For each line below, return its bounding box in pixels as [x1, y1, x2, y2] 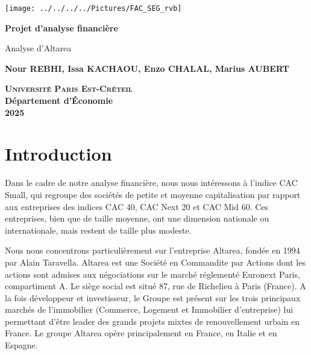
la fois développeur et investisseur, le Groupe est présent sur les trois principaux [5, 291, 301, 304]
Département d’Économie [5, 94, 113, 107]
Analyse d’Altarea [5, 42, 72, 54]
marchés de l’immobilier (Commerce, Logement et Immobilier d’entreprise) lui [5, 303, 294, 316]
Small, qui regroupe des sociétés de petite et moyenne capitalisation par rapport [5, 188, 301, 200]
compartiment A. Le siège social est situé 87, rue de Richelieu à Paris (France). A [5, 280, 306, 292]
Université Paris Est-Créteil [5, 82, 133, 95]
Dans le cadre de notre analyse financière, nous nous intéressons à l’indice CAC [5, 176, 298, 189]
